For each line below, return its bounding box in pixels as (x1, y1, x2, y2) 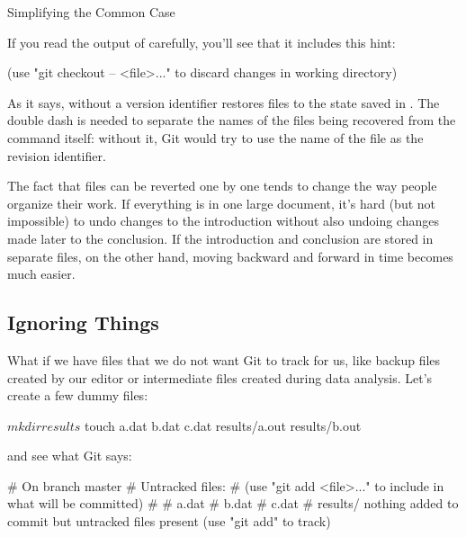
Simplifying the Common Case (7, 3, 175, 21)
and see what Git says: (7, 446, 132, 465)
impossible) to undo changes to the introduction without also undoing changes (7, 211, 439, 230)
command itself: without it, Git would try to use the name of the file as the (7, 128, 424, 147)
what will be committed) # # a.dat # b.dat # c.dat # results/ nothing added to (7, 494, 459, 513)
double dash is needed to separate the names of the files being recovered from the (7, 111, 456, 130)
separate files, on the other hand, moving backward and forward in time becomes (7, 246, 453, 265)
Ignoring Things (7, 309, 159, 336)
